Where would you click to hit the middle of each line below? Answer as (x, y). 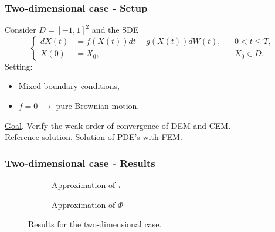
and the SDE (115, 30)
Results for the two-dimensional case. (95, 224)
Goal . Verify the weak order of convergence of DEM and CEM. (118, 125)
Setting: (19, 66)
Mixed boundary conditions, (69, 86)
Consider (21, 30)
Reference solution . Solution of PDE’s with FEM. (94, 137)
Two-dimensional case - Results (80, 163)
